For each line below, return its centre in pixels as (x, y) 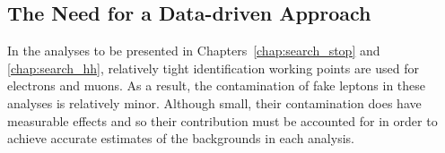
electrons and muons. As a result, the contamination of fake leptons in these (217, 85)
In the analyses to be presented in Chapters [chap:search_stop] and (194, 51)
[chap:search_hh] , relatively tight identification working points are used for (213, 68)
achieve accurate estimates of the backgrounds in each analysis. (181, 138)
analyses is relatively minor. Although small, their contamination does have (214, 102)
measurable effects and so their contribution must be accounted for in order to (222, 120)
